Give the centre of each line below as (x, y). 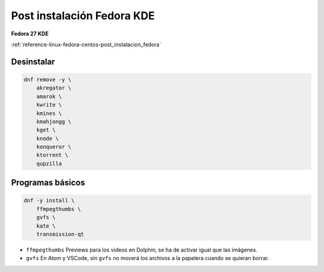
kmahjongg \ (54, 121)
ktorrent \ (52, 155)
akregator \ (54, 88)
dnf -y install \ (49, 201)
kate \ (46, 226)
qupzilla (49, 163)
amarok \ (49, 96)
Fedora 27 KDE (30, 34)
